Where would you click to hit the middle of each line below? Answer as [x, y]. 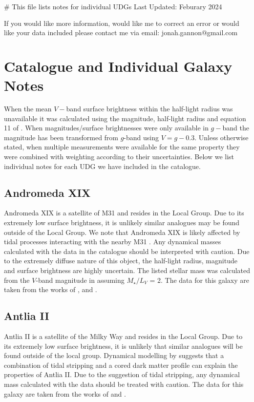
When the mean [28, 109]
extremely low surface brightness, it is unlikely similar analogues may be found [122, 222]
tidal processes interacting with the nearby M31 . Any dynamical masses [113, 242]
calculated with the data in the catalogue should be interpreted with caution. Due [127, 251]
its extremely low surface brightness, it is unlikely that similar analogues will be [123, 346]
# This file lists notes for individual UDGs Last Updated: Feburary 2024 [113, 6]
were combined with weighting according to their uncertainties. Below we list [119, 157]
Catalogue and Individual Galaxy [118, 66]
